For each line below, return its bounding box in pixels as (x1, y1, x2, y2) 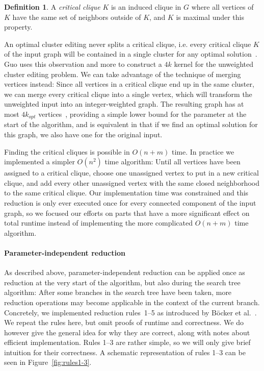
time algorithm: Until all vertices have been (104, 156, 241, 167)
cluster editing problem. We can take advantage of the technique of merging (4, 68, 241, 79)
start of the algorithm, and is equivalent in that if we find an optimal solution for (4, 119, 258, 130)
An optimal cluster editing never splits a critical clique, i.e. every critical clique (4, 38, 251, 49)
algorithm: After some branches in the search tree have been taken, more (4, 287, 232, 298)
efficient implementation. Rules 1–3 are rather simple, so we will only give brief (4, 337, 251, 348)
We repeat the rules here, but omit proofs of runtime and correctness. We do (4, 317, 244, 328)
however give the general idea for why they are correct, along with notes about (4, 327, 250, 337)
